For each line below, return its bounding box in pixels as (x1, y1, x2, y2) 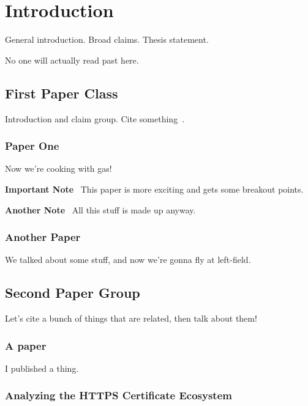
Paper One (5, 138, 59, 153)
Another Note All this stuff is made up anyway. (5, 203, 196, 216)
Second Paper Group (5, 283, 140, 302)
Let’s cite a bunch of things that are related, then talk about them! (5, 312, 257, 325)
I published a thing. (5, 361, 79, 374)
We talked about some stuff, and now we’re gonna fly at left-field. (5, 253, 251, 266)
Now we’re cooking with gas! (5, 162, 112, 175)
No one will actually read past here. (5, 53, 139, 66)
